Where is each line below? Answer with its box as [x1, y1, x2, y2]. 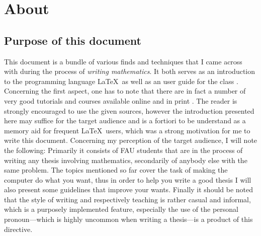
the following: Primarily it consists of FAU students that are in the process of [4, 144, 243, 155]
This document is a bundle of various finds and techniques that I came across [4, 56, 242, 66]
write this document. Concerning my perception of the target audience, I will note [4, 135, 257, 145]
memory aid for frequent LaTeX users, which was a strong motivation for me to [4, 125, 250, 135]
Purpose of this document [4, 32, 141, 48]
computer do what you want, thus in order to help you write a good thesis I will [4, 174, 251, 185]
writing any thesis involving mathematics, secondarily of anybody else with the [4, 154, 247, 165]
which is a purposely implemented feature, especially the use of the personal [4, 204, 238, 214]
